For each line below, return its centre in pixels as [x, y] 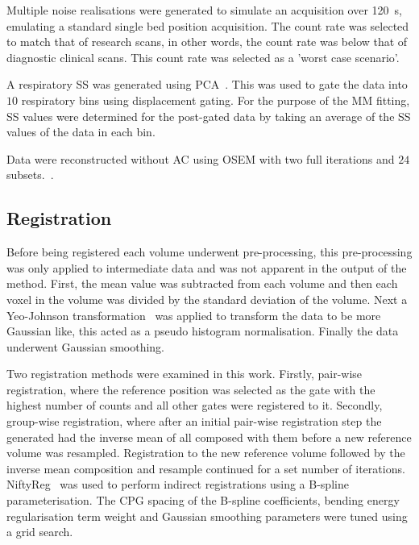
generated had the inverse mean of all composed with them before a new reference [209, 437]
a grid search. [40, 532]
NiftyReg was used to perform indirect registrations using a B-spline [178, 484]
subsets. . [30, 175]
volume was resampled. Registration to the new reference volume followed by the [206, 453]
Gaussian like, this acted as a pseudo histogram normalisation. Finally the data [203, 331]
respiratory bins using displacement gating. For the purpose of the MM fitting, [216, 100]
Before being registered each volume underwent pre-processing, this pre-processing [209, 252]
